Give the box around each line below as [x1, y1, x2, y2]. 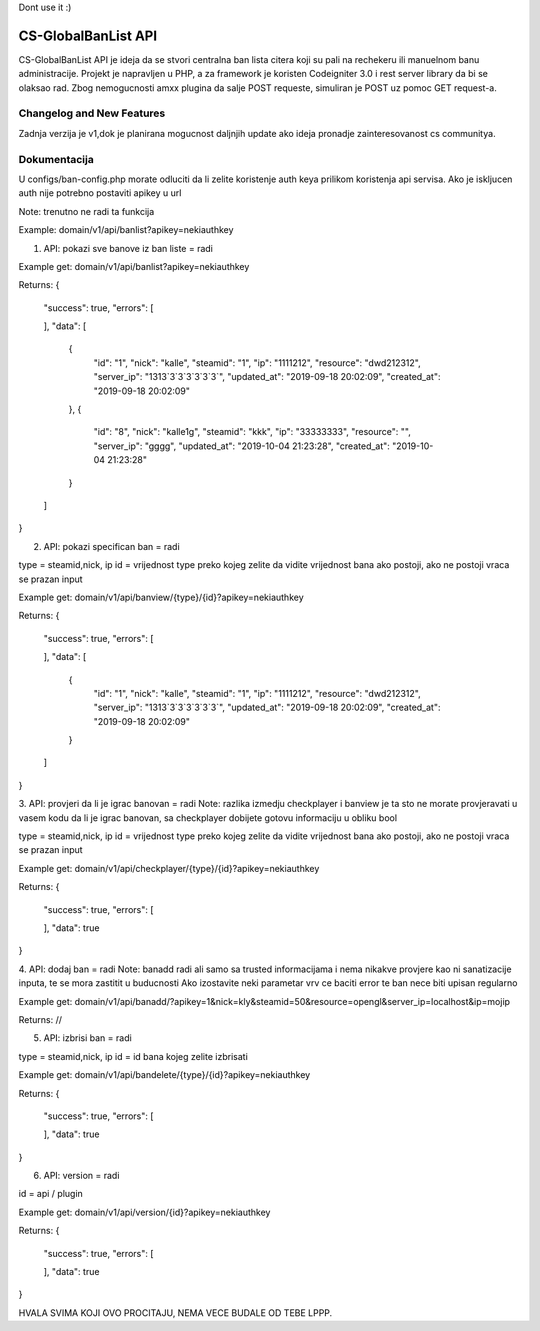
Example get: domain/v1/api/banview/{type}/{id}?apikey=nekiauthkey [18, 591, 304, 603]
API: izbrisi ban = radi [43, 1032, 132, 1044]
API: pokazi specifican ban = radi [43, 540, 180, 552]
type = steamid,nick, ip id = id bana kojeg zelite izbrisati [18, 1050, 249, 1062]
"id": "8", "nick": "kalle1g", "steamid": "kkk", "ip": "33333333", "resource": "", [93, 426, 412, 438]
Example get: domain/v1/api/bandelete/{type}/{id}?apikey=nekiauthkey [18, 1069, 311, 1081]
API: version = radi [43, 1170, 120, 1182]
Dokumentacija [18, 152, 94, 166]
